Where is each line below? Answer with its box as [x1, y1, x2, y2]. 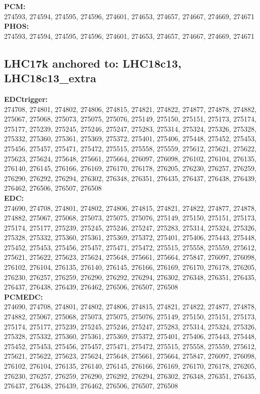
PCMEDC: [4, 291, 43, 302]
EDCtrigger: [4, 93, 48, 104]
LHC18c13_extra [4, 70, 97, 86]
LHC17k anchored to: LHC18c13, [4, 55, 181, 71]
